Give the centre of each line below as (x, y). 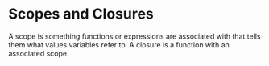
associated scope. (39, 53)
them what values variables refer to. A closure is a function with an (119, 44)
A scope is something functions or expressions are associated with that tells (134, 36)
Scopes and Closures (81, 14)
